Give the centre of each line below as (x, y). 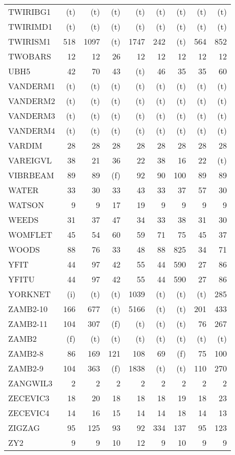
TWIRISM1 (29, 41)
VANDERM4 (32, 130)
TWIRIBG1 (30, 12)
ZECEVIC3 (29, 398)
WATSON (26, 205)
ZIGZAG (24, 428)
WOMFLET (30, 234)
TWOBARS (30, 56)
